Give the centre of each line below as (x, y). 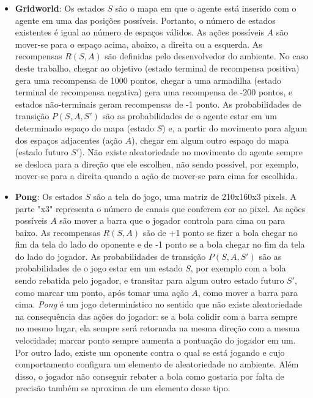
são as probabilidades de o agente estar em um (190, 116)
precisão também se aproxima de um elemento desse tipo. (123, 388)
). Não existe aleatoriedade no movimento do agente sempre (191, 152)
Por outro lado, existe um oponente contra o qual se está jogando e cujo (150, 352)
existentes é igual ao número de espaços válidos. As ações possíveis (139, 32)
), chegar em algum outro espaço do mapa (210, 140)
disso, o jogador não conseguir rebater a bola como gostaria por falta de (149, 376)
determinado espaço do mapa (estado (85, 127)
